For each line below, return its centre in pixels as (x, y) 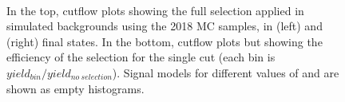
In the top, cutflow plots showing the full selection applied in (155, 10)
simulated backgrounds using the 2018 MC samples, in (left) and (165, 26)
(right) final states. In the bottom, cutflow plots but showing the (165, 41)
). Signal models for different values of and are (226, 72)
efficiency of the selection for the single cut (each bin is (141, 57)
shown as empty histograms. (75, 88)
